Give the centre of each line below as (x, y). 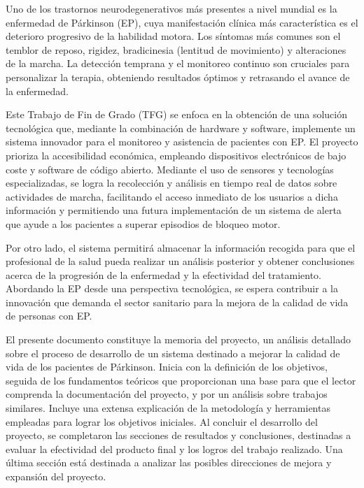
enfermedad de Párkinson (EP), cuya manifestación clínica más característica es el (182, 22)
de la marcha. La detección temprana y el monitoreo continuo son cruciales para (178, 63)
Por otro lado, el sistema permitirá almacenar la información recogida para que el (181, 247)
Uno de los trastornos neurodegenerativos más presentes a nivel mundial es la (171, 8)
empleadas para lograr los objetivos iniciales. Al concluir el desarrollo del (162, 421)
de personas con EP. (49, 316)
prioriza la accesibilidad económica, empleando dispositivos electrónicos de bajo (176, 155)
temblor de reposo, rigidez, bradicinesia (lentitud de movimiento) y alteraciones (176, 49)
